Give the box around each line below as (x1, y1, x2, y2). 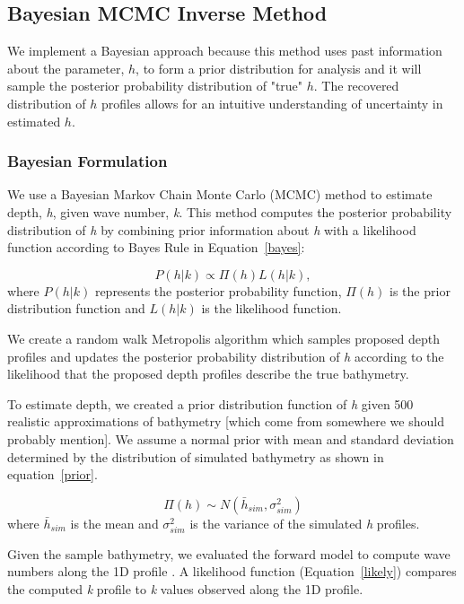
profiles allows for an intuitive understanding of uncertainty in (101, 93, 443, 112)
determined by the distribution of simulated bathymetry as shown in (7, 447, 384, 466)
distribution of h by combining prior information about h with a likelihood (7, 220, 416, 239)
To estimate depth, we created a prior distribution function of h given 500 (7, 394, 414, 413)
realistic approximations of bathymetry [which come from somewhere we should (7, 412, 444, 431)
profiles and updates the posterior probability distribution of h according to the (7, 346, 444, 365)
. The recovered (313, 76, 399, 95)
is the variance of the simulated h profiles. (189, 513, 420, 532)
